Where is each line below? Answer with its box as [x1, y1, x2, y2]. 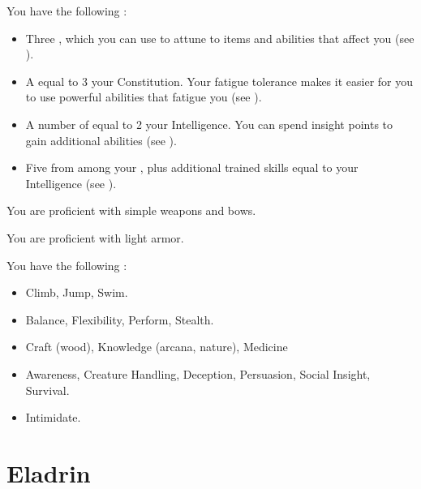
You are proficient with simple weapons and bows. [6, 202, 256, 219]
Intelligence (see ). [25, 174, 117, 191]
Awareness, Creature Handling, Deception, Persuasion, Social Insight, [25, 365, 371, 382]
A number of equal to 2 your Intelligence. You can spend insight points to [25, 115, 393, 132]
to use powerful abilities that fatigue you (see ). [25, 88, 262, 105]
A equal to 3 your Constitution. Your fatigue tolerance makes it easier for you [25, 72, 413, 89]
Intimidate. [25, 409, 81, 426]
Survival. [25, 381, 70, 398]
